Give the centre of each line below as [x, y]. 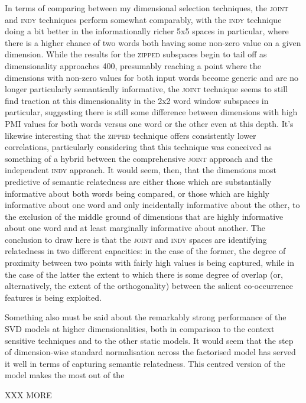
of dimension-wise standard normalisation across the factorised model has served [150, 352]
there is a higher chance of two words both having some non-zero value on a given [153, 42]
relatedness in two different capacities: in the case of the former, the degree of [145, 251]
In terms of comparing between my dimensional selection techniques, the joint [147, 8]
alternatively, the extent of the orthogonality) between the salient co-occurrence [149, 286]
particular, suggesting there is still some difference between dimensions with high [151, 112]
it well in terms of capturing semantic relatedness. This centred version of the [145, 363]
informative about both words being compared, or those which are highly [137, 193]
